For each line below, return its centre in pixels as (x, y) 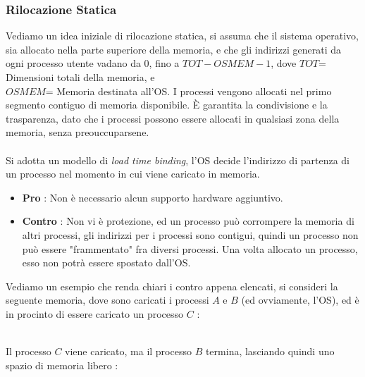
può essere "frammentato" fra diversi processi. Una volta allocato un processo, (190, 248)
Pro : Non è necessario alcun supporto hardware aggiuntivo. (153, 197)
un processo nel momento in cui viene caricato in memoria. (133, 174)
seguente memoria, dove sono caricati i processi (107, 300)
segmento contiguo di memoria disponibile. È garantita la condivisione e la (167, 105)
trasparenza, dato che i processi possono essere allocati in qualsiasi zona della (173, 118)
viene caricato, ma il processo (128, 351)
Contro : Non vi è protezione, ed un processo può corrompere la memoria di (188, 221)
